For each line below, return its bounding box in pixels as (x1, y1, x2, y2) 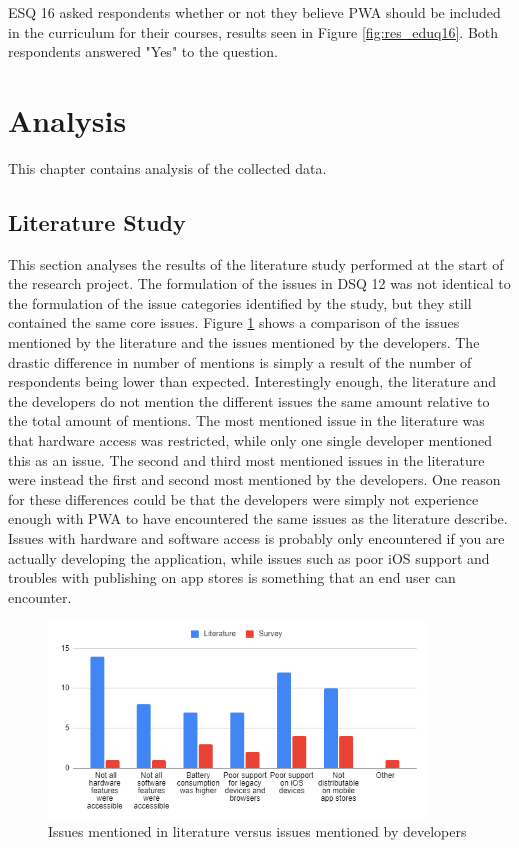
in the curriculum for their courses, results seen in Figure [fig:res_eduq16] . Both (8, 21, 499, 42)
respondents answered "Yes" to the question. (8, 41, 278, 62)
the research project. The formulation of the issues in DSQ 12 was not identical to (8, 273, 511, 294)
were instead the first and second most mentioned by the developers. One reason (8, 469, 501, 490)
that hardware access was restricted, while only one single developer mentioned (8, 430, 492, 451)
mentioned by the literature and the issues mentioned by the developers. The (8, 332, 480, 353)
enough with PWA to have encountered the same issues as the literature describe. (8, 508, 508, 529)
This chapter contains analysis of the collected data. (8, 157, 327, 178)
